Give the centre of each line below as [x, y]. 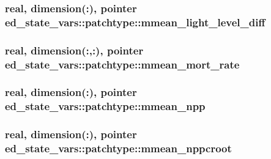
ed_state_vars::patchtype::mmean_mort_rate [122, 64]
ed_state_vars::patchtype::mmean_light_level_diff [135, 22]
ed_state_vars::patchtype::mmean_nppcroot [118, 148]
